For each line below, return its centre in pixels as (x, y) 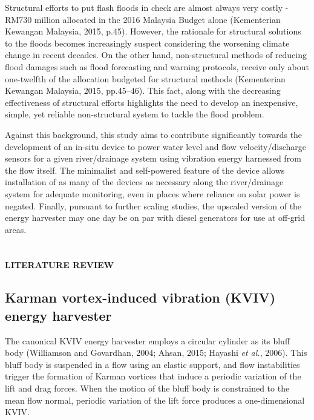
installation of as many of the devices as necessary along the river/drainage (144, 182)
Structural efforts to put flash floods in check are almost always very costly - (147, 7)
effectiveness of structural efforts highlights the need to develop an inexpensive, (152, 102)
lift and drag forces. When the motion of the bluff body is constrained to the (147, 388)
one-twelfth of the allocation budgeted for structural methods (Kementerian (145, 78)
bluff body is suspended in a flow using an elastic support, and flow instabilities (152, 364)
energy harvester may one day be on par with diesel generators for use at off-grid (155, 218)
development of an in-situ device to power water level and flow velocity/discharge (156, 146)
